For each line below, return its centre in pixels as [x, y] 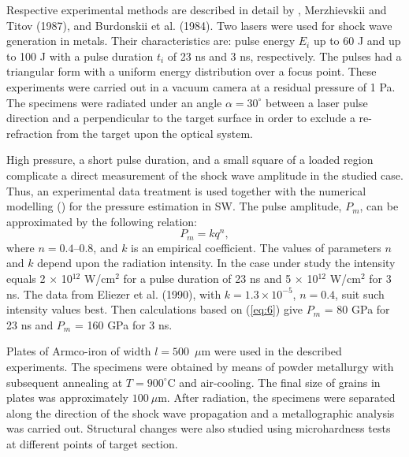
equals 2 [26, 279]
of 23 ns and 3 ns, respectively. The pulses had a [284, 56]
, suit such [360, 294]
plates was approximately [67, 398]
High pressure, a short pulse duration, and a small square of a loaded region [190, 160]
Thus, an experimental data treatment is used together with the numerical [186, 190]
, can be [379, 206]
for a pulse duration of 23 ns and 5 [207, 279]
